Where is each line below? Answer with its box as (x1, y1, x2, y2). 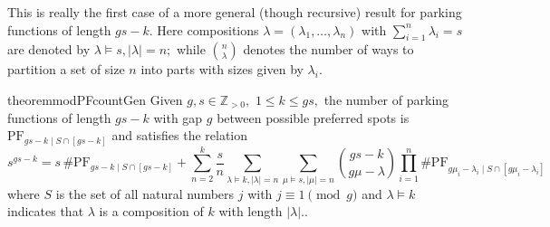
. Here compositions (149, 20, 259, 39)
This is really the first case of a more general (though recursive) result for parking (7, 3, 462, 21)
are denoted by (7, 40, 91, 59)
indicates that (7, 202, 84, 221)
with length (218, 202, 283, 221)
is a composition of (99, 202, 204, 221)
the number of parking (323, 90, 449, 109)
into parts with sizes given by (140, 60, 304, 79)
